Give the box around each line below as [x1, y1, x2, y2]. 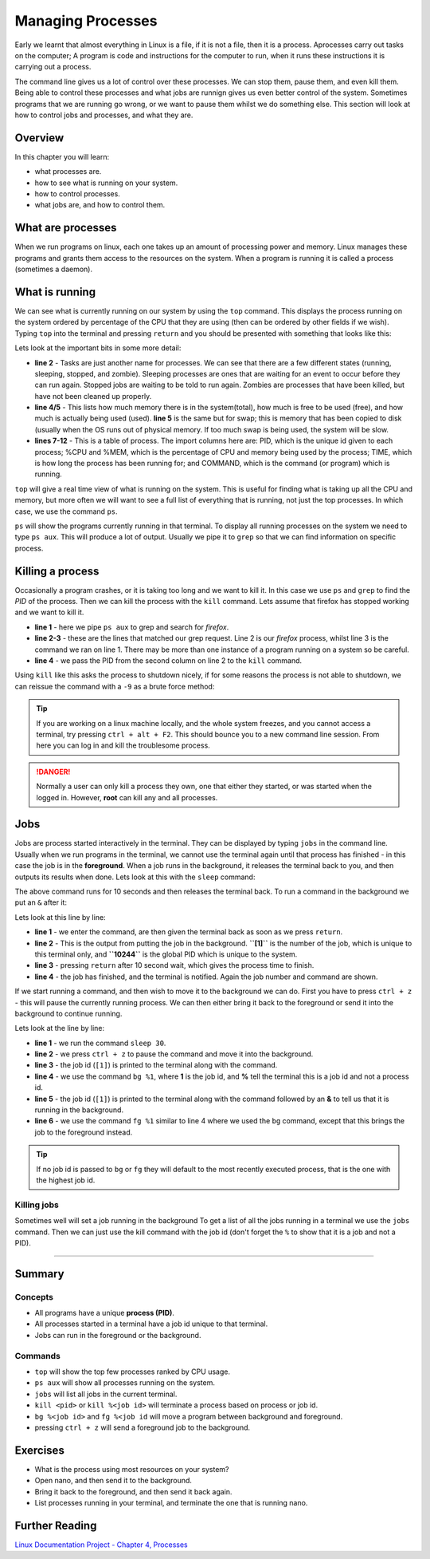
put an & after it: [14, 898, 68, 907]
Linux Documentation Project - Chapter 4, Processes [14, 1540, 188, 1549]
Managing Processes [14, 12, 158, 30]
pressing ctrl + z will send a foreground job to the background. [34, 1423, 251, 1432]
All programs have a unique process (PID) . [34, 1308, 175, 1318]
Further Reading [14, 1518, 97, 1532]
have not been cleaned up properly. [34, 391, 152, 401]
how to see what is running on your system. [34, 178, 178, 187]
